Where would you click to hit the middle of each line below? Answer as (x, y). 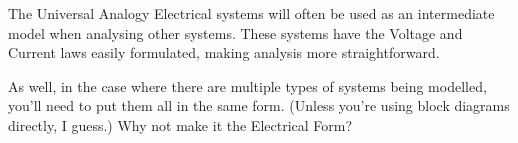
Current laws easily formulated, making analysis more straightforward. (224, 52)
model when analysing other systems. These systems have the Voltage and (235, 32)
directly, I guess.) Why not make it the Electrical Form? (180, 124)
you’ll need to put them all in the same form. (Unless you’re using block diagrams (259, 105)
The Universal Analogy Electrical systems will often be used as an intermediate (251, 13)
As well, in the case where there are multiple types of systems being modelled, (247, 85)
